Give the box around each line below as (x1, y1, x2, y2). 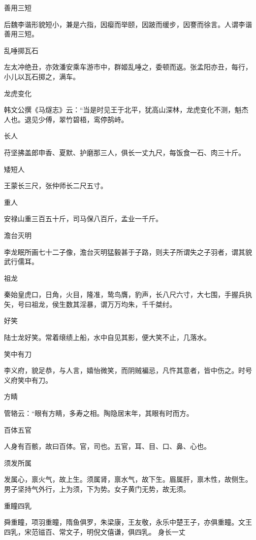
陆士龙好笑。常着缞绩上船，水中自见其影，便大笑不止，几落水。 (4, 332, 211, 342)
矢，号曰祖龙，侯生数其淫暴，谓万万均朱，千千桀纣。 (4, 299, 176, 309)
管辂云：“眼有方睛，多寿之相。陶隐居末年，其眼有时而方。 (4, 408, 193, 418)
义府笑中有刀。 (4, 374, 52, 385)
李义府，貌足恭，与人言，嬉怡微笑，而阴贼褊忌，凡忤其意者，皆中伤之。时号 (4, 365, 252, 375)
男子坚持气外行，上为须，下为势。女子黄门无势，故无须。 (4, 484, 190, 494)
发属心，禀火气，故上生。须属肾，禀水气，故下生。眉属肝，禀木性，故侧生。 (4, 474, 252, 484)
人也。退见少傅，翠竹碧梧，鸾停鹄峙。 (4, 114, 128, 124)
